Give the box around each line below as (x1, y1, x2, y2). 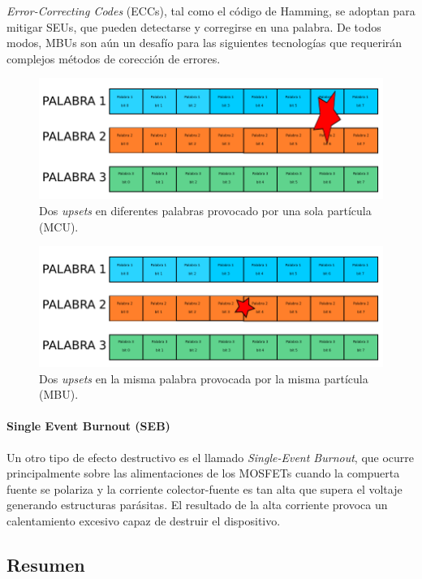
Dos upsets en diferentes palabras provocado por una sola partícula (39, 201, 372, 218)
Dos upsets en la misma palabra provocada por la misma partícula (39, 369, 368, 387)
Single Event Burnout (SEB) (6, 417, 170, 434)
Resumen (6, 551, 85, 577)
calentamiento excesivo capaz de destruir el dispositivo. (6, 512, 281, 529)
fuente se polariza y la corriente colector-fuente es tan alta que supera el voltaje (6, 480, 403, 497)
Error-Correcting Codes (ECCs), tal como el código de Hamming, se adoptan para (6, 2, 416, 19)
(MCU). (39, 218, 79, 235)
